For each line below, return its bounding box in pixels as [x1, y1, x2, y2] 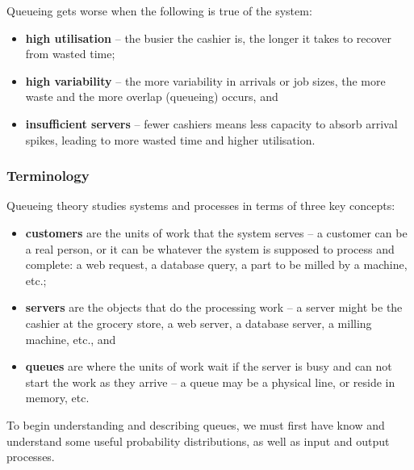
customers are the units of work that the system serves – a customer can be [25, 224, 408, 241]
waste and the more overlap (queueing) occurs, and [25, 88, 278, 105]
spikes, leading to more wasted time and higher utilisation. [25, 131, 316, 148]
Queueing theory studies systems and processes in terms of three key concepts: [6, 197, 395, 214]
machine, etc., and [25, 330, 116, 347]
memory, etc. [25, 389, 90, 406]
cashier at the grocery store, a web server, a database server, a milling [25, 314, 372, 331]
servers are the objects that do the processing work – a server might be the [25, 299, 403, 316]
